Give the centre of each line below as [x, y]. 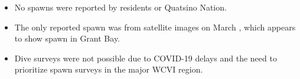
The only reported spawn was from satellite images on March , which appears [155, 27]
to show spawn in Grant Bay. [67, 38]
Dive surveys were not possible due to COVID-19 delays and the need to [146, 58]
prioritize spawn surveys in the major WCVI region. [109, 69]
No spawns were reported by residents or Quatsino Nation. [120, 7]
